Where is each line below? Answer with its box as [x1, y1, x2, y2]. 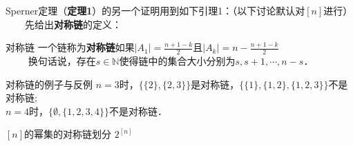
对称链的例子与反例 [6, 76, 93, 91]
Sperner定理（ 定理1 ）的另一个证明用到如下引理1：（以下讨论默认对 [6, 3, 305, 17]
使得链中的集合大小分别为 [119, 54, 236, 68]
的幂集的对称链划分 [24, 127, 112, 141]
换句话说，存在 [28, 54, 96, 68]
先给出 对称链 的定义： [25, 17, 122, 31]
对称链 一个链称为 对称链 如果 [6, 40, 135, 54]
